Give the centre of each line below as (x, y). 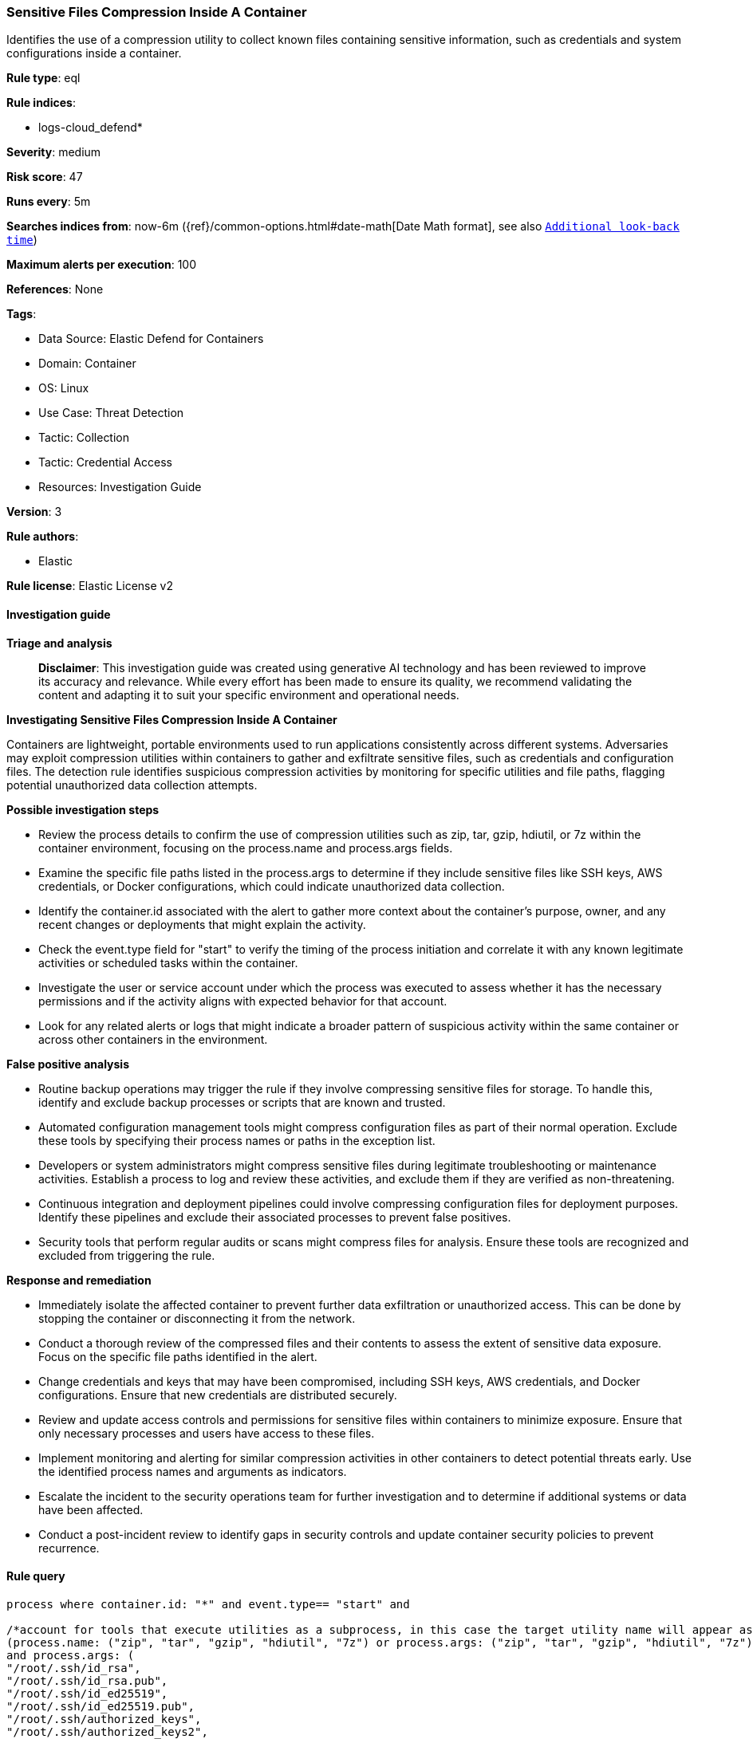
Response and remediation (79, 1280)
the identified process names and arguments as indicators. (193, 1471)
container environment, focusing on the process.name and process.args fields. (246, 848)
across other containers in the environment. (153, 1039)
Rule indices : (41, 103)
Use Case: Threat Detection (111, 413)
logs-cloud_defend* (91, 128)
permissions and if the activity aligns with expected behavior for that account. (243, 1001)
